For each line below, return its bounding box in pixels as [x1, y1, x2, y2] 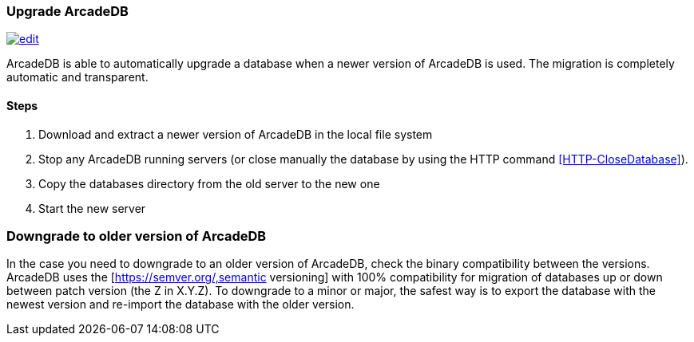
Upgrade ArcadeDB [6, 3, 129, 19]
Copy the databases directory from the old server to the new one [38, 176, 380, 191]
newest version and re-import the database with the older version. [6, 297, 355, 312]
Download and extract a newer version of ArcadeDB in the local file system [38, 127, 433, 141]
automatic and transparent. [6, 70, 149, 85]
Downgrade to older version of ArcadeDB [6, 227, 267, 244]
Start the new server [38, 201, 146, 215]
